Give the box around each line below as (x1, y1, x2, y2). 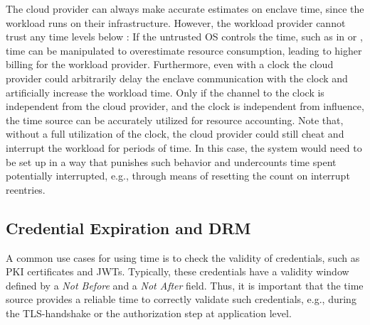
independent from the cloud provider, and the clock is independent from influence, (6, 99, 364, 114)
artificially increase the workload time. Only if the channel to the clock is (6, 84, 324, 99)
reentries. (6, 182, 46, 197)
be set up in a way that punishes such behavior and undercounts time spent (6, 154, 337, 169)
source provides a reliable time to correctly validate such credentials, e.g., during (6, 292, 356, 307)
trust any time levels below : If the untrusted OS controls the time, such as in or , (6, 29, 363, 44)
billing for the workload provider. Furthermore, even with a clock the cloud (6, 57, 334, 72)
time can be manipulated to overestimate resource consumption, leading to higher (6, 43, 362, 57)
